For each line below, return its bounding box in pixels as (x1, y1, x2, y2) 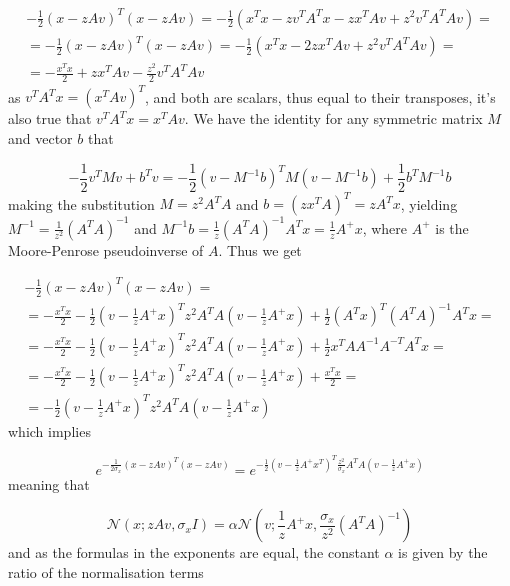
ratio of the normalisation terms (8, 561, 204, 582)
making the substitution (8, 193, 155, 214)
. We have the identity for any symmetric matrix (184, 108, 483, 129)
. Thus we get (218, 239, 302, 260)
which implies (8, 420, 91, 441)
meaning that (8, 473, 90, 494)
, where (362, 217, 408, 238)
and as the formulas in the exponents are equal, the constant (8, 542, 380, 563)
